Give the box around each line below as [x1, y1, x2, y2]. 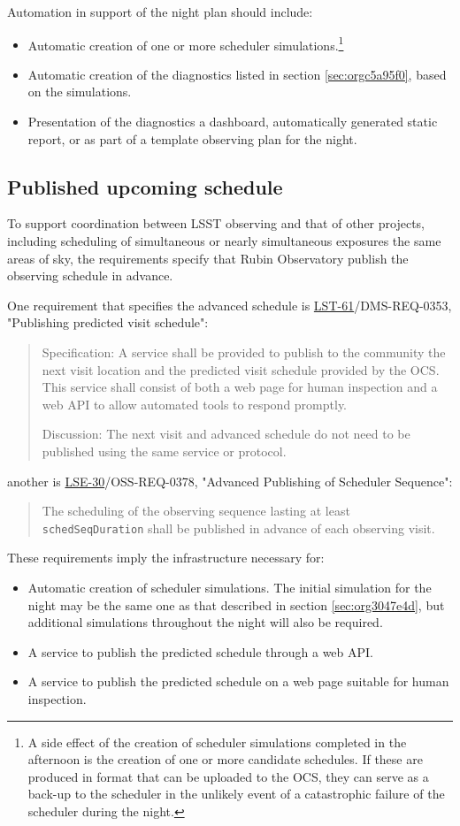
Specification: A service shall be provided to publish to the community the [42, 342, 446, 361]
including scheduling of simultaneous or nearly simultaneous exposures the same [7, 232, 441, 250]
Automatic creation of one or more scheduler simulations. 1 [27, 33, 344, 54]
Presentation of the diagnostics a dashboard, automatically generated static [27, 112, 438, 131]
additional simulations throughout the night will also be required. [27, 613, 383, 631]
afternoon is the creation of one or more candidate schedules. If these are [27, 750, 423, 769]
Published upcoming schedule [7, 172, 283, 200]
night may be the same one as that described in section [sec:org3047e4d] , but [27, 595, 445, 614]
